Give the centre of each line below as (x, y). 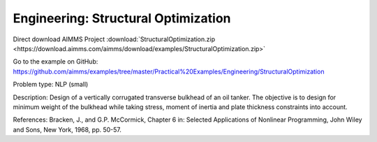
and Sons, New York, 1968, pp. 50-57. (67, 129)
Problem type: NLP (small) (51, 85)
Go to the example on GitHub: (56, 62)
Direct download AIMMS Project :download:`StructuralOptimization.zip (114, 39)
